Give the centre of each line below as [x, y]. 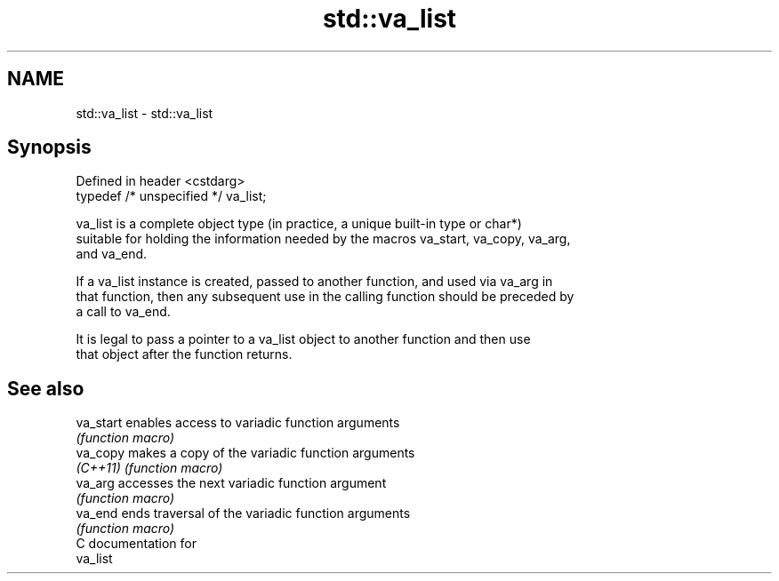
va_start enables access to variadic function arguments [238, 423]
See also [46, 388]
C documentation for [137, 544]
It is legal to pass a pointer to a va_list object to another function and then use [303, 339]
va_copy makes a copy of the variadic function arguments [245, 453]
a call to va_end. [123, 312]
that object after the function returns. [184, 354]
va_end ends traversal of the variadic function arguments [243, 513]
